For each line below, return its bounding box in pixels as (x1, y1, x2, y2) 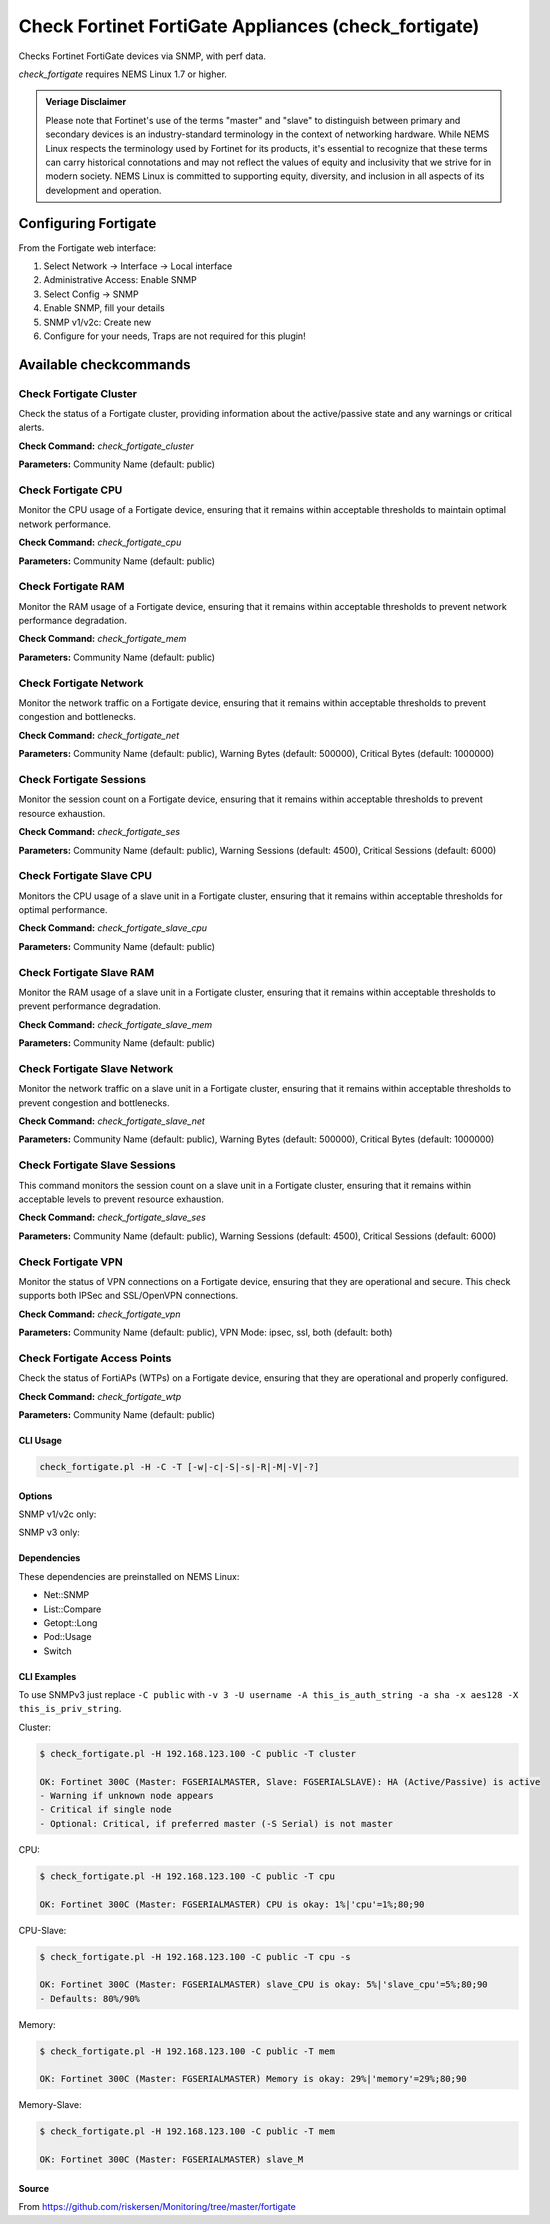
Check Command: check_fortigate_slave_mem (18, 1018, 213, 1030)
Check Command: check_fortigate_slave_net (18, 1115, 205, 1127)
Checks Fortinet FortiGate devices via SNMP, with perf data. (18, 50, 267, 62)
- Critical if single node (39, 1804, 172, 1815)
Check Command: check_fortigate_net (18, 729, 180, 741)
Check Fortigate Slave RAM (18, 965, 155, 979)
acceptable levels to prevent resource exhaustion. (18, 1193, 225, 1205)
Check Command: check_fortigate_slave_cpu (18, 922, 208, 934)
